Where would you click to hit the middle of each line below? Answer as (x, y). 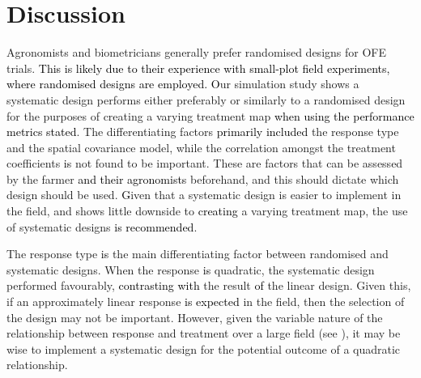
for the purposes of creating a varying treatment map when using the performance (210, 115)
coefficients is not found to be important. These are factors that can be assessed (205, 163)
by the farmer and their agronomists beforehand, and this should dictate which (203, 178)
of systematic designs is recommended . (102, 226)
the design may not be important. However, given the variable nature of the (195, 317)
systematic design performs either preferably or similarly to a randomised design (206, 99)
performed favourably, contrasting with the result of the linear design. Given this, (209, 285)
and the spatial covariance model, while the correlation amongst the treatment (201, 147)
